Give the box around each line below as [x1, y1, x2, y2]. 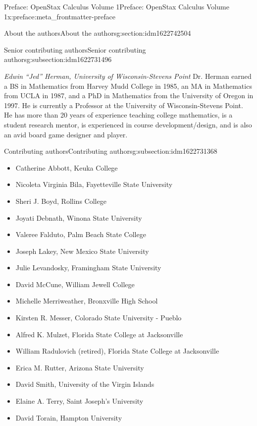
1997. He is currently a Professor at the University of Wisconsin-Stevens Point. [4, 100, 243, 110]
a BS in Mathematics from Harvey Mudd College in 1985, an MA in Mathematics [4, 80, 252, 91]
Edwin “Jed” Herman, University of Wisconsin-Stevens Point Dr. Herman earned [4, 70, 252, 81]
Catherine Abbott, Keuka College [15, 162, 118, 173]
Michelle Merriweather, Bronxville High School [15, 296, 158, 306]
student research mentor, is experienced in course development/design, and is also [4, 119, 252, 129]
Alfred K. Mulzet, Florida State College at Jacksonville [15, 329, 183, 339]
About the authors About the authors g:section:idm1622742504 [4, 28, 191, 38]
